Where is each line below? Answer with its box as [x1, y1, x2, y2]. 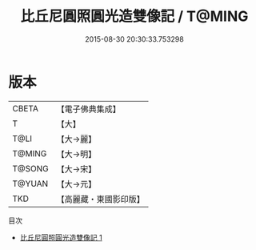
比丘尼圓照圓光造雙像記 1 [19, 232, 102, 242]
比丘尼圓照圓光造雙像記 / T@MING [20, 7, 249, 26]
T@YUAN [12, 178, 49, 189]
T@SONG [12, 163, 50, 174]
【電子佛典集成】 [56, 103, 122, 115]
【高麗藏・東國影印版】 [56, 193, 146, 204]
